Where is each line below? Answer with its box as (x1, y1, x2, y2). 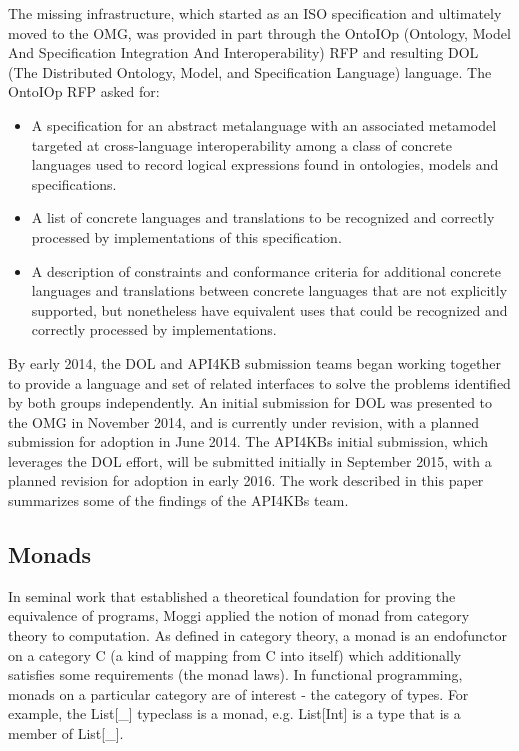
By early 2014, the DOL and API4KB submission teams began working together (8, 352, 501, 373)
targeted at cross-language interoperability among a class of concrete (31, 134, 452, 155)
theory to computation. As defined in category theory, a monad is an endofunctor (8, 625, 507, 646)
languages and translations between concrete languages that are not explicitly (31, 280, 508, 301)
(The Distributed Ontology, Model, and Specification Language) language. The (8, 61, 492, 82)
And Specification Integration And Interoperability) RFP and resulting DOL (8, 42, 479, 63)
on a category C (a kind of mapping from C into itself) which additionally (8, 644, 462, 665)
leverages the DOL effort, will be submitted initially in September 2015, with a (8, 450, 492, 471)
